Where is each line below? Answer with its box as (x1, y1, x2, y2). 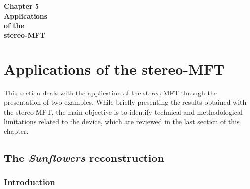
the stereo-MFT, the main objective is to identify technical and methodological (4, 106, 243, 117)
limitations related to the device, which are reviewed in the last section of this (4, 116, 240, 126)
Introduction (4, 176, 55, 188)
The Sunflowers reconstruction (4, 150, 164, 165)
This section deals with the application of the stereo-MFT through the (4, 87, 217, 97)
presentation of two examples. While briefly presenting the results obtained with (4, 97, 247, 107)
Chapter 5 (4, 1, 39, 11)
